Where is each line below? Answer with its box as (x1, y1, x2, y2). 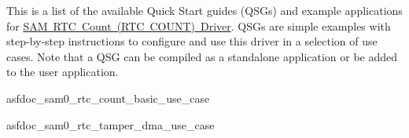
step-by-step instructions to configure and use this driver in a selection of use (6, 33, 378, 49)
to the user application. (6, 64, 119, 80)
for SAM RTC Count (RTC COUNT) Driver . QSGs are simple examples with (6, 17, 391, 34)
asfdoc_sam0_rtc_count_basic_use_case (6, 89, 210, 106)
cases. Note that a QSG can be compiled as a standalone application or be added (6, 48, 398, 64)
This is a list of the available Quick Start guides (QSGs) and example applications (6, 2, 403, 18)
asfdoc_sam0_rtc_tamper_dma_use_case (6, 116, 215, 133)
